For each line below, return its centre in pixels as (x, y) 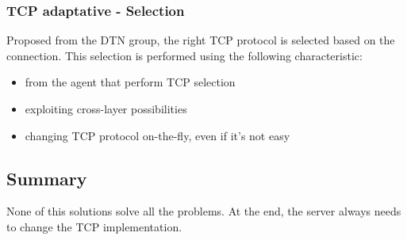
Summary (47, 178)
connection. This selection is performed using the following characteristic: (184, 55)
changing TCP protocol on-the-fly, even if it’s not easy (157, 135)
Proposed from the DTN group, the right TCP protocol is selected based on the (201, 40)
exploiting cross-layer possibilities (106, 109)
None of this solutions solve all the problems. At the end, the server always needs (204, 211)
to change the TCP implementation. (94, 226)
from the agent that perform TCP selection (130, 82)
